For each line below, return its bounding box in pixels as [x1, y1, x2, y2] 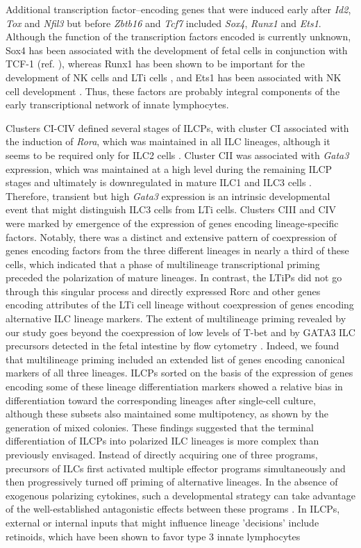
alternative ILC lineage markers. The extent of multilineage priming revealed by [6, 311, 346, 326]
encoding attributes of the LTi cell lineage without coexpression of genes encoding [6, 297, 354, 312]
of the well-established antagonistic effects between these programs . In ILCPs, [6, 501, 340, 516]
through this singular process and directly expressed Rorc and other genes [6, 283, 321, 298]
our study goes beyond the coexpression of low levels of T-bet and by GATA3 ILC [6, 324, 355, 339]
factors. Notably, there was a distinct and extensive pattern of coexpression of [6, 229, 337, 244]
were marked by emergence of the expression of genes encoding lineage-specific [6, 215, 339, 230]
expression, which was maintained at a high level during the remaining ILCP [6, 161, 333, 176]
